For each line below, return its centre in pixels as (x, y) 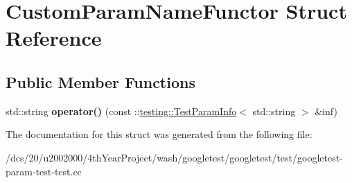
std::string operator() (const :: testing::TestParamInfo (121, 111)
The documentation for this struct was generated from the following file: (159, 134)
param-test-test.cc (44, 171)
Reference (54, 38)
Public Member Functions (100, 81)
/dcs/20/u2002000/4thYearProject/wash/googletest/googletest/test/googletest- (174, 157)
